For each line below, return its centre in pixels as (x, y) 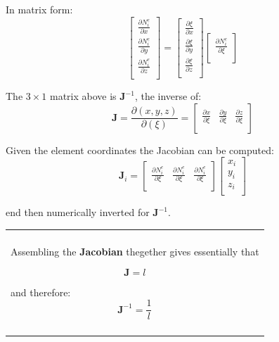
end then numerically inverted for (78, 212)
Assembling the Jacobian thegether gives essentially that (135, 251)
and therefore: (41, 292)
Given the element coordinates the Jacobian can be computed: (140, 150)
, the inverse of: (168, 96)
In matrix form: (39, 9)
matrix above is (83, 96)
